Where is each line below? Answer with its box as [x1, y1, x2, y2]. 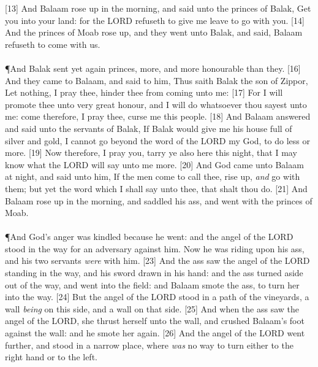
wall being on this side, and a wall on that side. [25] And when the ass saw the [5, 302, 300, 315]
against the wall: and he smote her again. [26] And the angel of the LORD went [5, 326, 305, 339]
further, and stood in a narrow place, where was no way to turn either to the [5, 338, 293, 351]
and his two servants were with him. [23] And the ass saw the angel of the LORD [5, 254, 310, 267]
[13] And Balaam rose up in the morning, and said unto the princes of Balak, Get [5, 2, 311, 14]
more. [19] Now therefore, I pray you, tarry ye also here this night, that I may [5, 146, 297, 159]
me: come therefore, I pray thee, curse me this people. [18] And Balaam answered [5, 110, 311, 123]
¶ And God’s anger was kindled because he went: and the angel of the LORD [5, 230, 293, 243]
